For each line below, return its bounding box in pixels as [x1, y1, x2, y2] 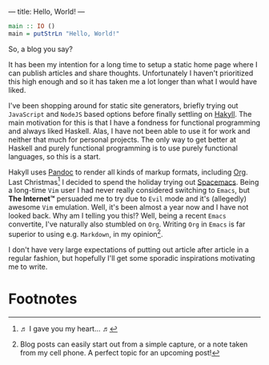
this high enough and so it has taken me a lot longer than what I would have [8, 76, 258, 86]
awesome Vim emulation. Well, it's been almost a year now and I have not [8, 203, 249, 212]
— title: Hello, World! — [8, 7, 86, 16]
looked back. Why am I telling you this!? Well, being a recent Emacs [8, 211, 227, 221]
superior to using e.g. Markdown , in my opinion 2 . [8, 228, 163, 239]
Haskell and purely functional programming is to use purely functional [8, 143, 239, 153]
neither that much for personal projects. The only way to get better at [8, 134, 236, 144]
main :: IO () [8, 22, 56, 30]
